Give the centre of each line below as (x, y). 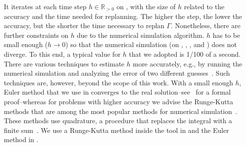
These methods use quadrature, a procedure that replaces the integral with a (118, 121)
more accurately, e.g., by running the (187, 63)
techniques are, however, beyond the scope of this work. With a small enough (119, 82)
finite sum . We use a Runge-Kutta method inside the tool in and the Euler (116, 130)
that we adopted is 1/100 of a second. (185, 54)
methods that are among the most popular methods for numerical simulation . (121, 111)
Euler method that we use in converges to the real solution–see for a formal (117, 92)
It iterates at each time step (45, 6)
